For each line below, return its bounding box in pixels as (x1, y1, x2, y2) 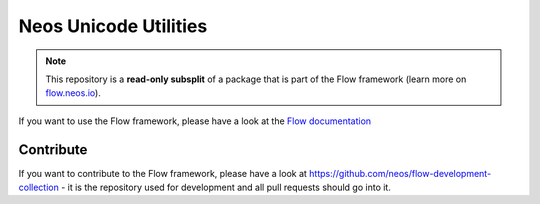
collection (18, 181, 59, 194)
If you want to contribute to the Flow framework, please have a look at (18, 167, 307, 179)
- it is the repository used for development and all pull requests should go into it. (60, 181, 392, 194)
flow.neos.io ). (45, 87, 102, 99)
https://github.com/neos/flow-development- (308, 167, 492, 179)
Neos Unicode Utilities (18, 15, 208, 37)
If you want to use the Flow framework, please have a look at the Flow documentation (18, 115, 372, 127)
